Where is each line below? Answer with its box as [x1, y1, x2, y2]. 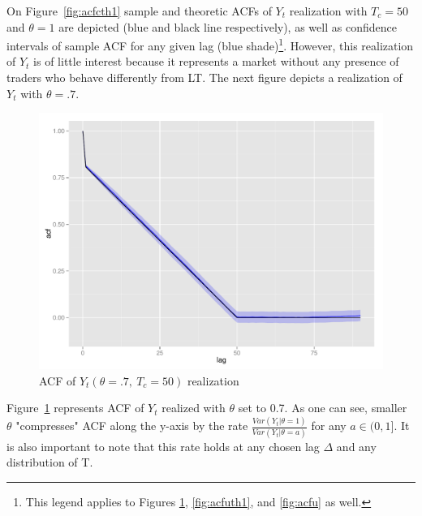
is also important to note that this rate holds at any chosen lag [6, 437, 320, 454]
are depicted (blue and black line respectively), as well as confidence [58, 18, 397, 35]
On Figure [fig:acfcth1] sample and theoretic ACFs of [6, 2, 272, 19]
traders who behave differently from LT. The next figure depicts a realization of [6, 69, 403, 86]
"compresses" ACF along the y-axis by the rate [15, 417, 248, 434]
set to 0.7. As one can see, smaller [238, 399, 407, 416]
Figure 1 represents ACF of [6, 399, 144, 416]
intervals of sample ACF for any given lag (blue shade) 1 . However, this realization [6, 35, 414, 54]
